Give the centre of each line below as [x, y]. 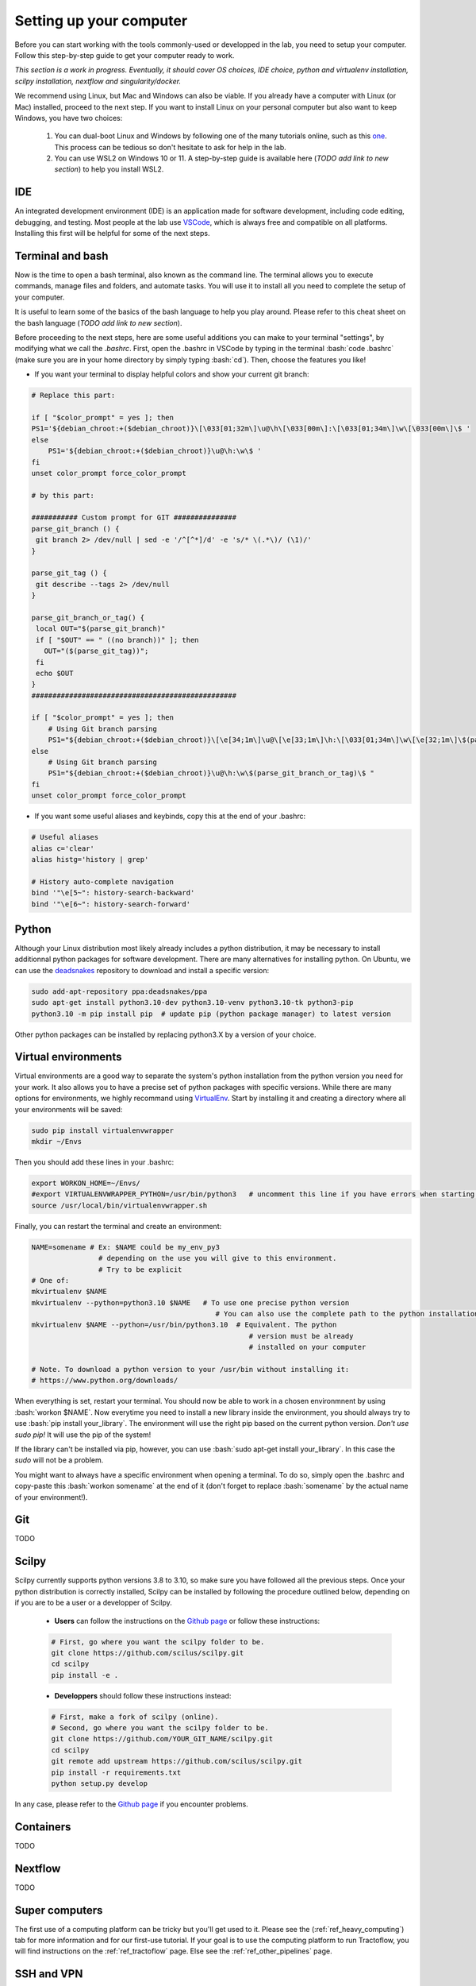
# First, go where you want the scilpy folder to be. [158, 1642]
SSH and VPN [49, 1974]
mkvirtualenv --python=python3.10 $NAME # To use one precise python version [190, 1302]
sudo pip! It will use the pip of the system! [83, 1435]
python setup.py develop [100, 1783]
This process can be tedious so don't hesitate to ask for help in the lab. [171, 147]
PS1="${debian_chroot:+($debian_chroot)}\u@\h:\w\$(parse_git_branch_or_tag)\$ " [211, 773]
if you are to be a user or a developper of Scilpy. [93, 1603]
